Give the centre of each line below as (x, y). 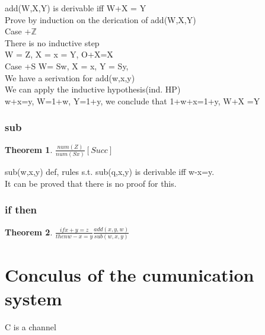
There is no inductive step (52, 42)
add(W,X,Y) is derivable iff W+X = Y (76, 8)
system (33, 298)
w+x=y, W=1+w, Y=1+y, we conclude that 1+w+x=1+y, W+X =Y (132, 100)
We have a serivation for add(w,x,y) (70, 77)
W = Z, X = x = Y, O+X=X (59, 54)
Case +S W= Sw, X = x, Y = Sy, (67, 66)
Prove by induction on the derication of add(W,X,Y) (100, 19)
